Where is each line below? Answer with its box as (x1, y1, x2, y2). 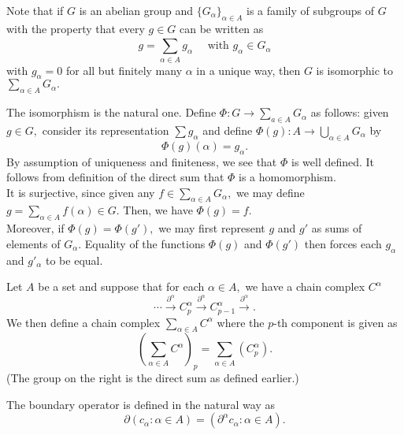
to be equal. (46, 251, 103, 268)
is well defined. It (291, 153, 375, 169)
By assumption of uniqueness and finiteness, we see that (6, 153, 277, 169)
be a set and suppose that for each (38, 278, 205, 295)
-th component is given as (273, 314, 398, 330)
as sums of (311, 220, 362, 236)
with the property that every (6, 20, 145, 36)
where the (217, 314, 265, 330)
